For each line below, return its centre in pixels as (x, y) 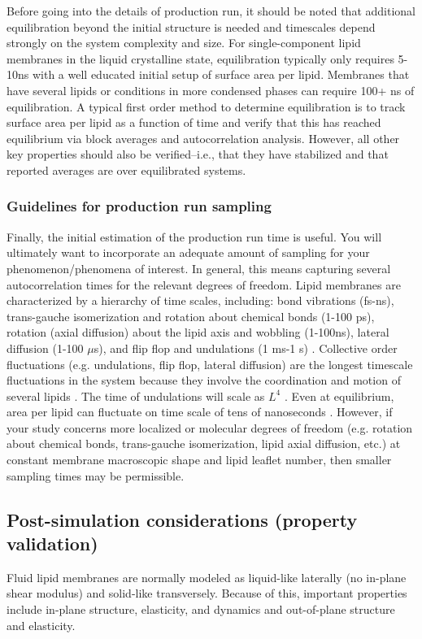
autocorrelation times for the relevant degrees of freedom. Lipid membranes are (204, 284)
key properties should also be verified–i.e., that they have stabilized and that (198, 154)
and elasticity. (41, 625)
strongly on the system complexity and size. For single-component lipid (184, 43)
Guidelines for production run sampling (139, 206)
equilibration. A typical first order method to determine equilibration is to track (206, 106)
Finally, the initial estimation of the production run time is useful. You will (194, 236)
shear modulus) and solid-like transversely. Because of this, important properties (207, 593)
